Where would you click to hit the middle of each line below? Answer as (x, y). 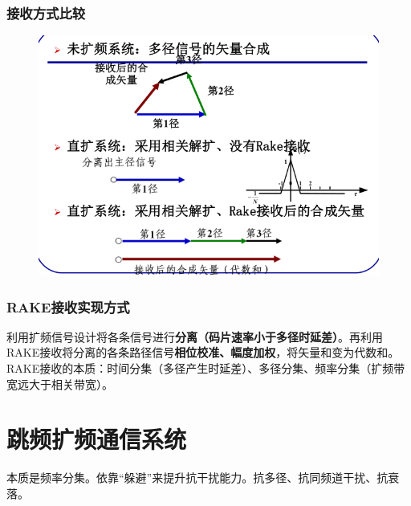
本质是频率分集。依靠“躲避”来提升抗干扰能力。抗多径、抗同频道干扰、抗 (197, 477)
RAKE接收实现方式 (68, 306)
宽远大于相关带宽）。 (60, 384)
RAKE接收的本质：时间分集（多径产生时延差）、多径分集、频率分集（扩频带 (206, 368)
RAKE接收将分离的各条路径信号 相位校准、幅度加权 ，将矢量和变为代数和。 (203, 352)
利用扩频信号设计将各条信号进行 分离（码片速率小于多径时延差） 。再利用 (195, 336)
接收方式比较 (46, 12)
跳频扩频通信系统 (97, 439)
